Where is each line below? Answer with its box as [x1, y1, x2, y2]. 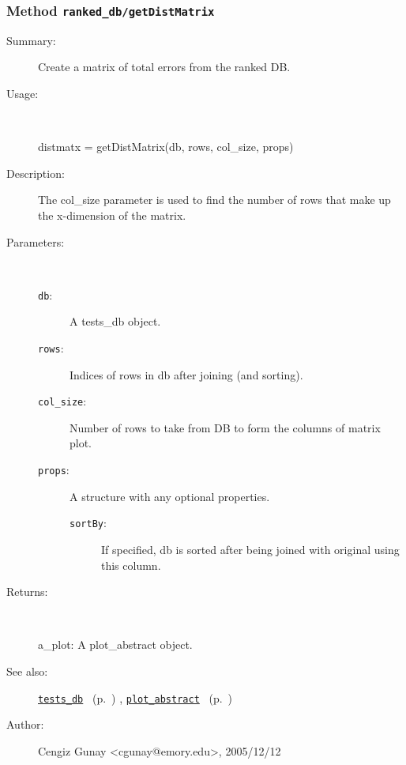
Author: [6, 716, 44, 733]
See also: [6, 662, 48, 679]
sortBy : [70, 514, 107, 531]
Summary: [6, 32, 56, 48]
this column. [101, 556, 161, 573]
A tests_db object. [70, 313, 161, 330]
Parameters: [6, 233, 65, 250]
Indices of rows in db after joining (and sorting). [70, 366, 303, 382]
